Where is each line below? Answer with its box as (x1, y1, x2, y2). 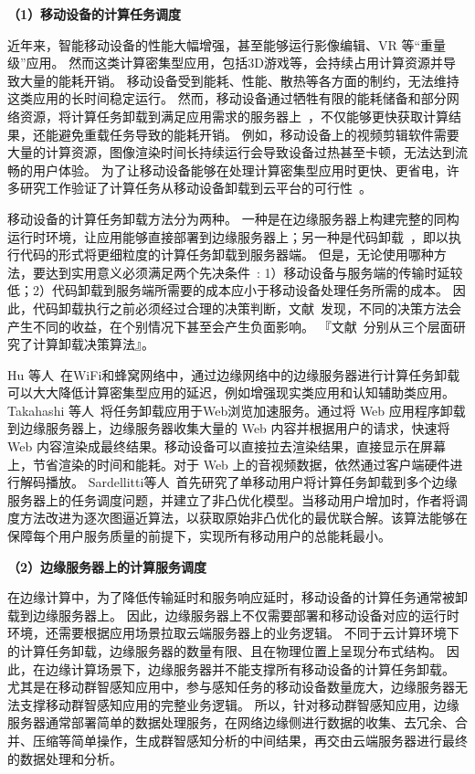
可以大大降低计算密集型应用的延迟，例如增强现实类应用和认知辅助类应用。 (7, 383, 455, 402)
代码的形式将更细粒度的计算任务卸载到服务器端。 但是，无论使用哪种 (19, 245, 434, 264)
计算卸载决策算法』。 (32, 334, 154, 354)
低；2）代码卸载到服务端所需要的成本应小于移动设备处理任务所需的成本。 (7, 281, 449, 300)
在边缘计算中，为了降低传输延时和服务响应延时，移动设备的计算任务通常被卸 (7, 588, 468, 607)
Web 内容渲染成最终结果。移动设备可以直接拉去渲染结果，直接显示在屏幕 (7, 437, 446, 456)
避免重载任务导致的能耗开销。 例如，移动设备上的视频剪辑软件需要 (58, 124, 459, 143)
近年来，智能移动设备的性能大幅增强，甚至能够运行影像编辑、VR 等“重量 (7, 35, 447, 54)
